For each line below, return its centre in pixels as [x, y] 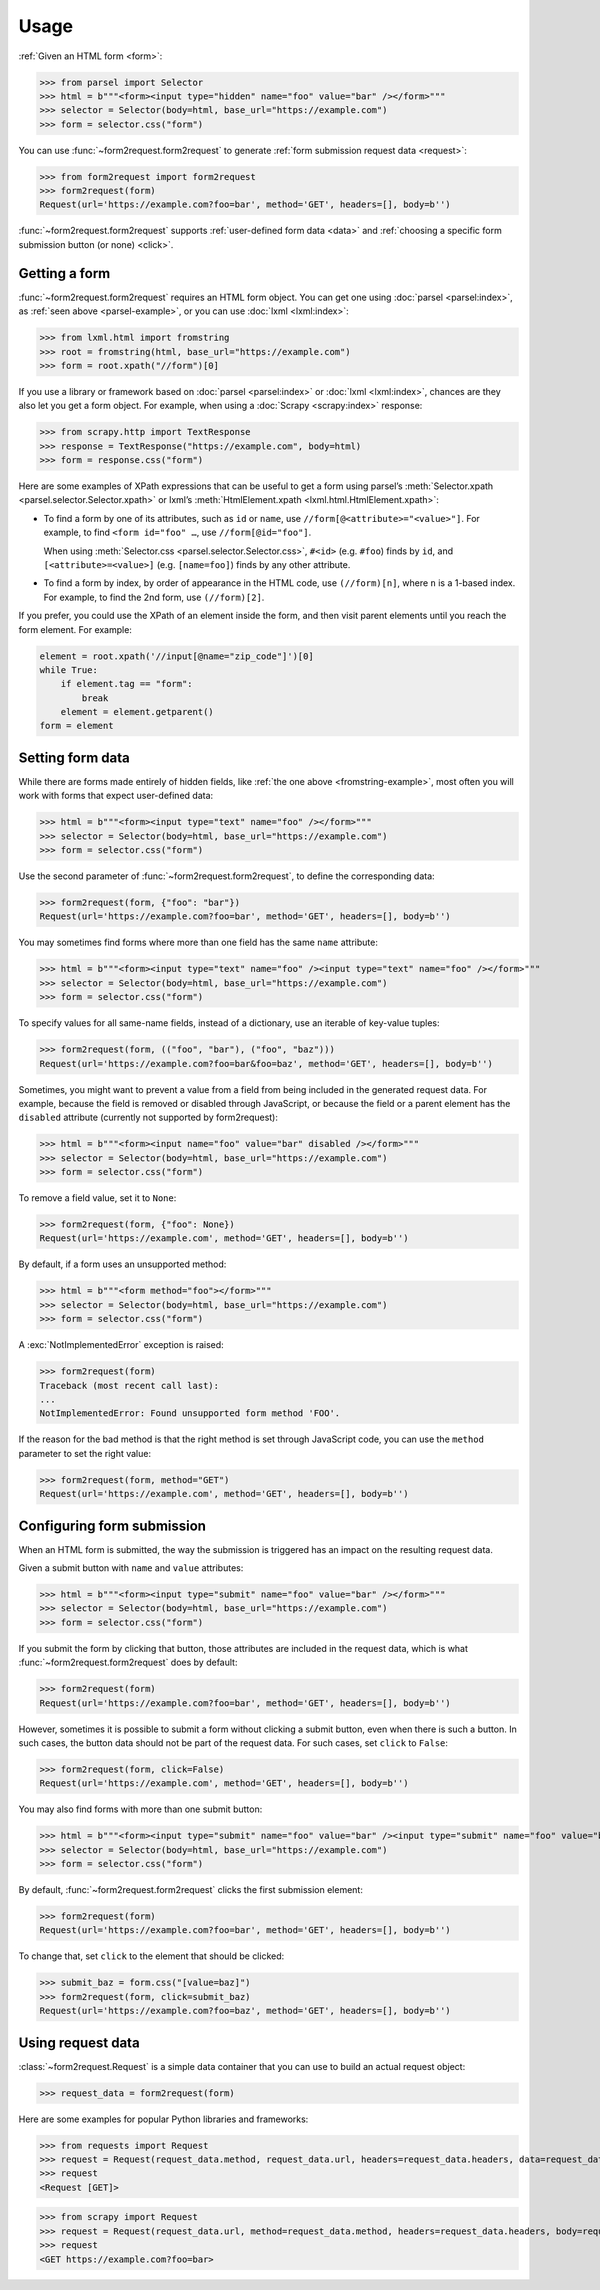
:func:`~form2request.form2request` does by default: [128, 1662]
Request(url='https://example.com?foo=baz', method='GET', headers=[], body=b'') [245, 2011]
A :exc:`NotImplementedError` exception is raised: [121, 1345]
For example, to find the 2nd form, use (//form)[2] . [154, 597]
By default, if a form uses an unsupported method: [122, 1264]
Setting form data [74, 757]
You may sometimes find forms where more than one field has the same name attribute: [198, 942]
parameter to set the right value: [85, 1453]
